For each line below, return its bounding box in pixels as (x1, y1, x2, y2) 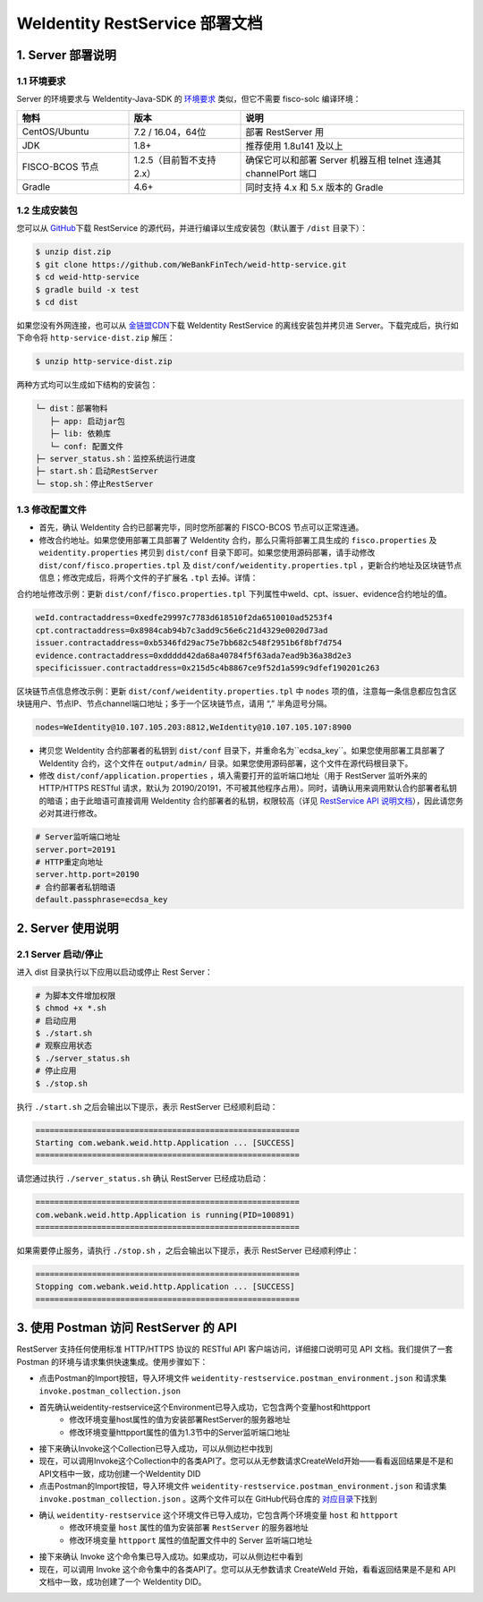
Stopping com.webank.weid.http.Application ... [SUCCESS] (35, 1282, 295, 1292)
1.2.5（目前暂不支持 (133, 153, 216, 166)
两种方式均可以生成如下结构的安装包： (16, 379, 158, 390)
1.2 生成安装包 (16, 204, 78, 217)
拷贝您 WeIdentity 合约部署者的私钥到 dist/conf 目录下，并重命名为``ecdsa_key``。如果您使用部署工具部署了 (38, 746, 446, 756)
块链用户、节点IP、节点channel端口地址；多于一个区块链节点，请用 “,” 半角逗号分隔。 (16, 698, 333, 709)
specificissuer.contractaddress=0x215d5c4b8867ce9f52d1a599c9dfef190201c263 (35, 662, 380, 673)
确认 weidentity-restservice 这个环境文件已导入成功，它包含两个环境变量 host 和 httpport (38, 1510, 399, 1521)
